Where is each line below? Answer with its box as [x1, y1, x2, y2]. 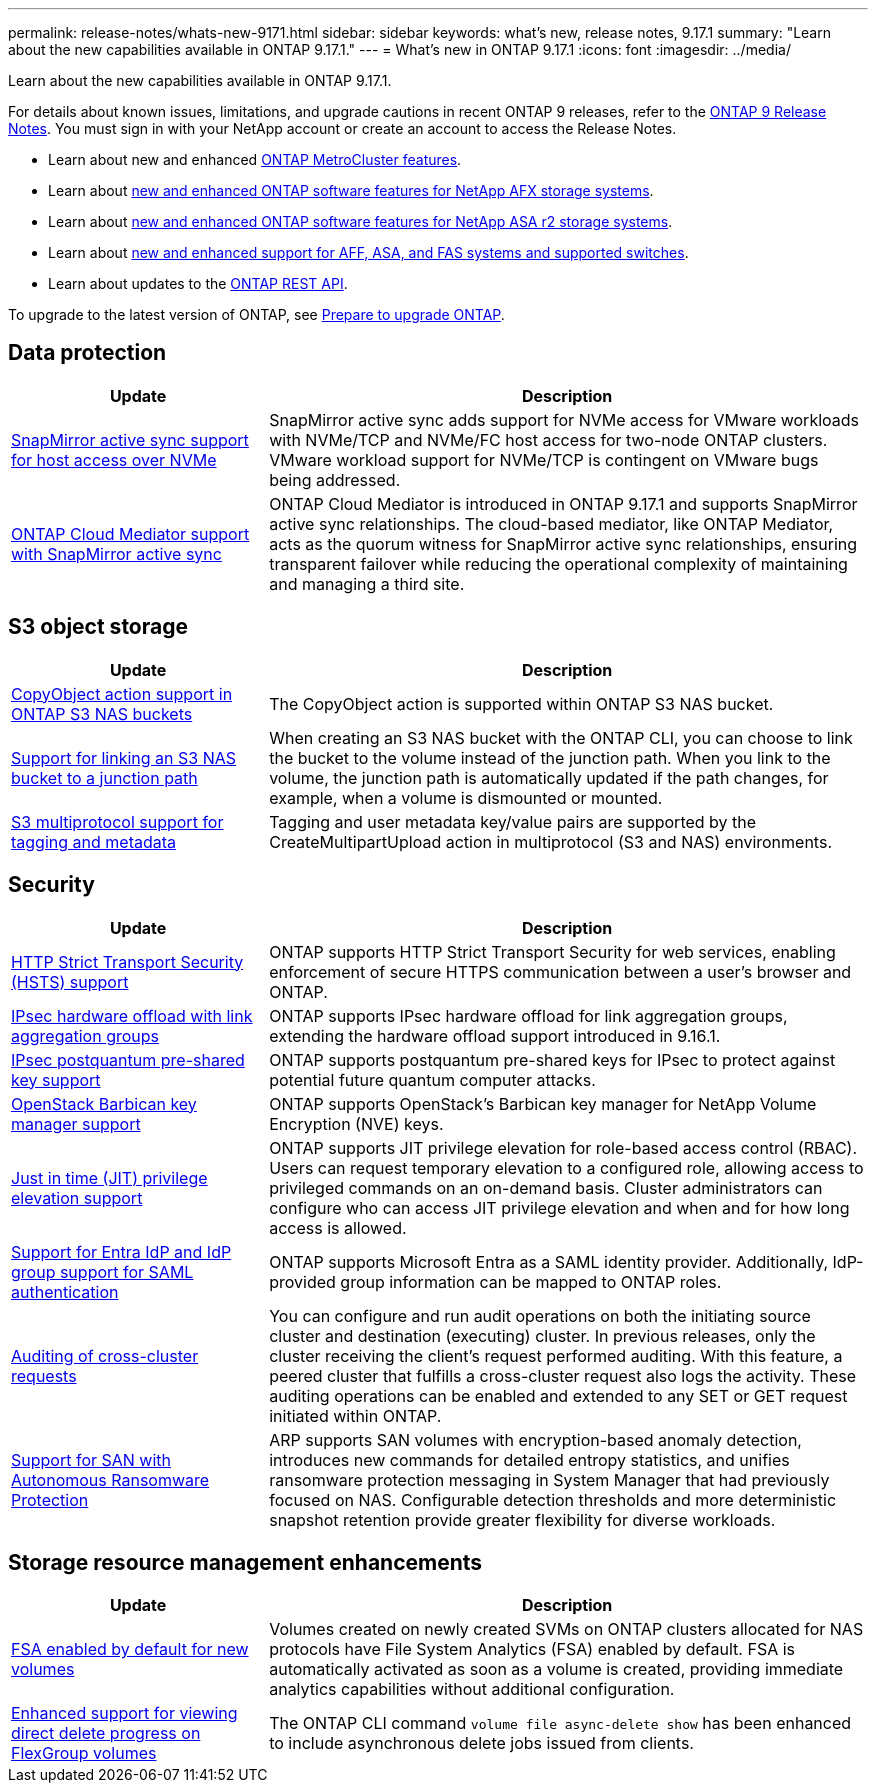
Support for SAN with [11, 1449, 172, 1470]
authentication [11, 1281, 119, 1302]
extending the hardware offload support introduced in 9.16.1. [269, 1025, 721, 1046]
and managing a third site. [269, 573, 465, 594]
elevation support [11, 1187, 143, 1208]
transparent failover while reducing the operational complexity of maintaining [269, 553, 848, 574]
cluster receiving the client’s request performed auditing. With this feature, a [269, 1345, 843, 1366]
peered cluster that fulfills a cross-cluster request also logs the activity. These [269, 1365, 857, 1386]
